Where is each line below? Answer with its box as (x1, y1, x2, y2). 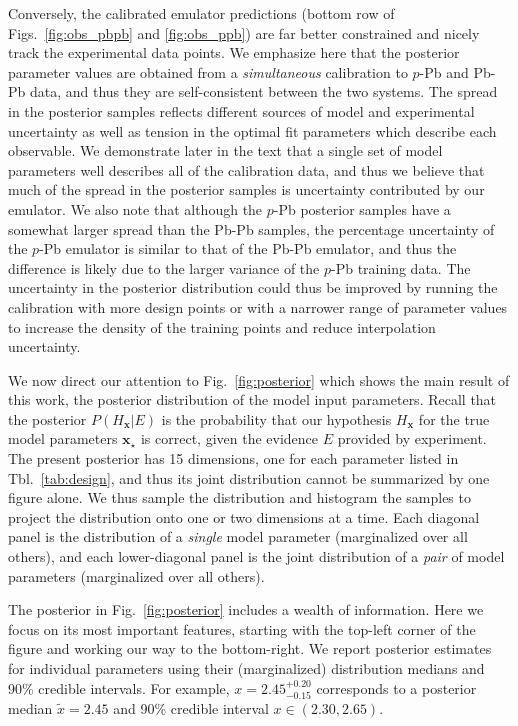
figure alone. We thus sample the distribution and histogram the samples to (8, 487, 471, 508)
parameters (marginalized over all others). (8, 565, 265, 586)
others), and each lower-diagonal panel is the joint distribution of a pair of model (8, 546, 505, 567)
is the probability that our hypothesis (161, 408, 392, 429)
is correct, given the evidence (140, 428, 319, 449)
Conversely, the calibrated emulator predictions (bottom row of (8, 3, 395, 23)
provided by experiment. (337, 428, 487, 449)
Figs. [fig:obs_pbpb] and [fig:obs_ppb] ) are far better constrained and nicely (8, 22, 480, 43)
